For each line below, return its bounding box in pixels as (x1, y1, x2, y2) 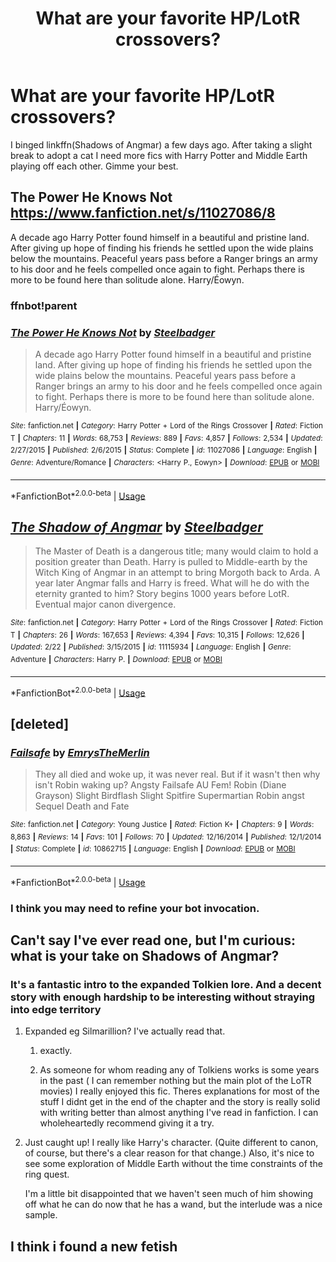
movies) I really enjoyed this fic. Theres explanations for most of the (39, 1085, 320, 1097)
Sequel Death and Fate (34, 800, 130, 812)
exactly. (39, 1045, 73, 1057)
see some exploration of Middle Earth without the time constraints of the (24, 1158, 323, 1170)
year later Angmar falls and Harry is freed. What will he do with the (34, 577, 310, 589)
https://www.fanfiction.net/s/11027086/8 (10, 205, 276, 222)
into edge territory (10, 1002, 102, 1016)
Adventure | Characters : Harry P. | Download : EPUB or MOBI (10, 655, 223, 665)
